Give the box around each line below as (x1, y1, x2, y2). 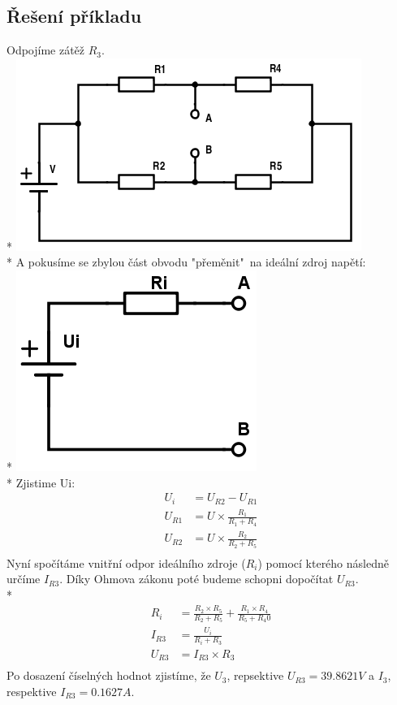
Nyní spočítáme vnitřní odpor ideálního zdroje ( (6, 554, 246, 571)
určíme (6, 570, 41, 587)
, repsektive (227, 667, 284, 684)
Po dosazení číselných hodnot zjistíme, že (6, 667, 211, 684)
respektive (6, 682, 57, 699)
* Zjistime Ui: (6, 474, 76, 491)
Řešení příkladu (6, 3, 142, 28)
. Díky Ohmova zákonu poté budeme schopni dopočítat (59, 570, 334, 587)
